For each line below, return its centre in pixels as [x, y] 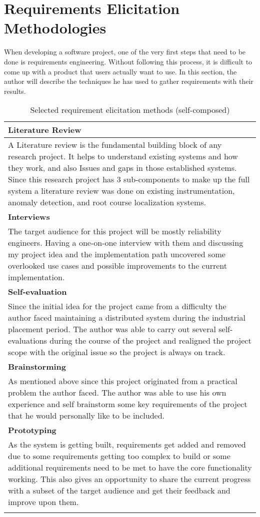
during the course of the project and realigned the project [150, 341]
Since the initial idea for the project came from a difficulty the [117, 306]
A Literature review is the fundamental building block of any [115, 145]
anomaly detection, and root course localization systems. [107, 202]
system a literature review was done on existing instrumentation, [121, 191]
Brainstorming [37, 367]
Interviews [29, 217]
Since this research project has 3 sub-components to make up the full [129, 179]
